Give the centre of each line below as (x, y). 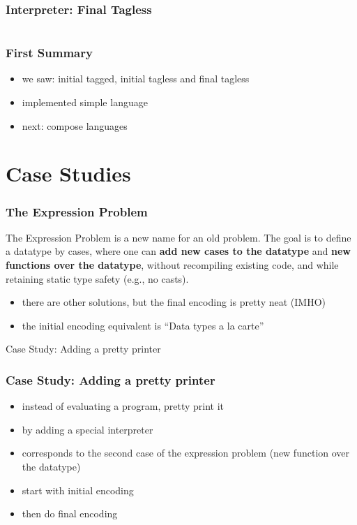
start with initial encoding (78, 490)
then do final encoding (70, 513)
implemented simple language (85, 102)
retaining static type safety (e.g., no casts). (97, 278)
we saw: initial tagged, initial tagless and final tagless (136, 79)
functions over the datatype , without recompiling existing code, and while (172, 265)
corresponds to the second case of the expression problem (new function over (186, 453)
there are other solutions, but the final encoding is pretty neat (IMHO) (174, 302)
